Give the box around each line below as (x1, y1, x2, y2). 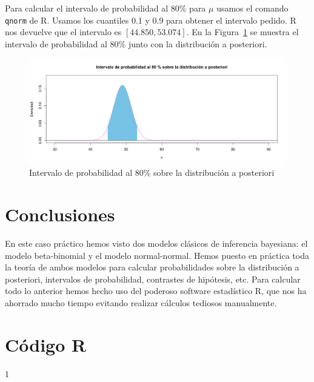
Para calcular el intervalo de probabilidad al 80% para (5, 2, 206, 14)
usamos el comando (216, 2, 289, 14)
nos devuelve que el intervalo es (5, 25, 122, 38)
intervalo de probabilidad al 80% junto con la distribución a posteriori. (5, 37, 267, 50)
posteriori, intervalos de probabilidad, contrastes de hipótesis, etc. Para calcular (5, 272, 301, 285)
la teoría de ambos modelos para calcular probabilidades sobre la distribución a (5, 261, 299, 273)
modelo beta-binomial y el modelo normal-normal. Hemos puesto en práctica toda (5, 249, 309, 261)
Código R (5, 332, 87, 357)
